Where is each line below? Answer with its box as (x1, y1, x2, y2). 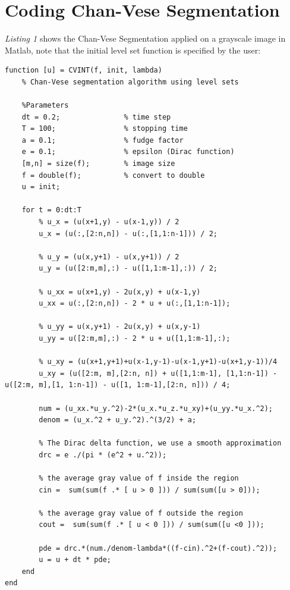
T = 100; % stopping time (21, 124, 188, 133)
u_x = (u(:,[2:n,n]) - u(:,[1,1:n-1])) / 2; (39, 229, 218, 238)
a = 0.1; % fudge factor (21, 136, 184, 145)
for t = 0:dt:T (21, 206, 81, 215)
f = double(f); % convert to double (21, 171, 205, 180)
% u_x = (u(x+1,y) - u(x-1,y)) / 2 (39, 218, 179, 227)
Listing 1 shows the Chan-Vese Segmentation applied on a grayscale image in (5, 32, 286, 45)
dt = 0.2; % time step (21, 112, 171, 121)
